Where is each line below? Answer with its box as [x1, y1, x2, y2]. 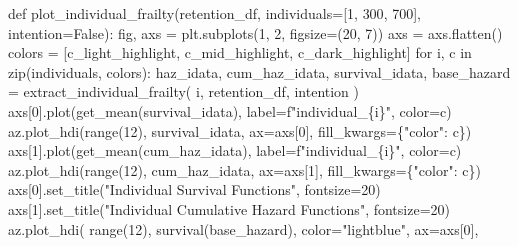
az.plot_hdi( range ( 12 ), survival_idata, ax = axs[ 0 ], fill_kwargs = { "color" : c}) [8, 120, 472, 141]
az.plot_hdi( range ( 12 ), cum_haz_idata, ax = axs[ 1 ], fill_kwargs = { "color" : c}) [8, 159, 481, 180]
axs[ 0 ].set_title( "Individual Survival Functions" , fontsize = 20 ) [8, 179, 381, 200]
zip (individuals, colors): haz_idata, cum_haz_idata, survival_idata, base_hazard [8, 61, 511, 82]
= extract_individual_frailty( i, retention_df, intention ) [8, 81, 360, 102]
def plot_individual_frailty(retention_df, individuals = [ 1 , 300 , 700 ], [8, 3, 421, 23]
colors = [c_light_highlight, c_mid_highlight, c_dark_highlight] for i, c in [8, 42, 472, 63]
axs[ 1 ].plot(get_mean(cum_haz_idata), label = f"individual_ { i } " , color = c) [8, 140, 462, 161]
